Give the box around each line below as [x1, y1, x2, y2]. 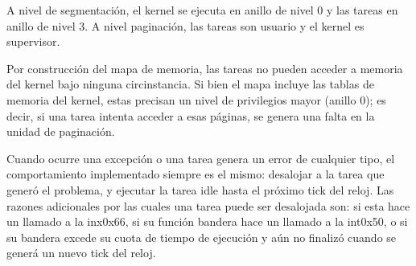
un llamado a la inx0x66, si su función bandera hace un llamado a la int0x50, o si [6, 213, 408, 230]
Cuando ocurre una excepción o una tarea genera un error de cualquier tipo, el [6, 149, 395, 166]
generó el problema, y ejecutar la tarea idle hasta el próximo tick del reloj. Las [6, 181, 394, 198]
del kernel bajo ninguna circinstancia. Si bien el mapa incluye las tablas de [6, 76, 374, 92]
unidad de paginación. [6, 123, 115, 140]
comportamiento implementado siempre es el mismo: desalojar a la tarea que [6, 166, 385, 182]
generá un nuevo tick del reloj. [6, 244, 156, 261]
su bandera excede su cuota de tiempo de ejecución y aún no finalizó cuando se [6, 228, 397, 245]
